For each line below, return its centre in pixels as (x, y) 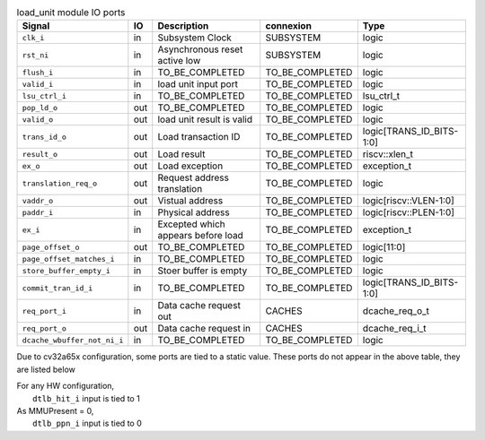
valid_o (38, 120)
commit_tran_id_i (57, 288)
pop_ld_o (40, 108)
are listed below (46, 369)
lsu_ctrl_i (44, 95)
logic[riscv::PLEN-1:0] (409, 212)
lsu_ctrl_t (381, 96)
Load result (181, 154)
